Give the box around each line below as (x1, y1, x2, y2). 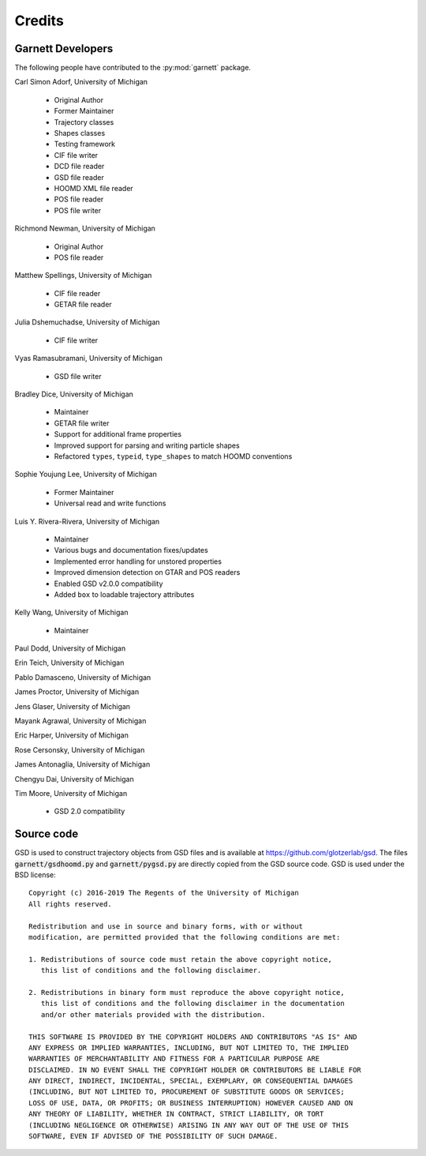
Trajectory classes (54, 117, 114, 126)
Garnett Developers (14, 42, 114, 55)
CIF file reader (54, 288, 101, 298)
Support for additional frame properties (54, 430, 181, 439)
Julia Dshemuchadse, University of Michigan (14, 317, 161, 327)
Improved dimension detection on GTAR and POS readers (54, 568, 241, 577)
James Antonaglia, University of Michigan (14, 760, 151, 769)
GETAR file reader (54, 300, 112, 310)
